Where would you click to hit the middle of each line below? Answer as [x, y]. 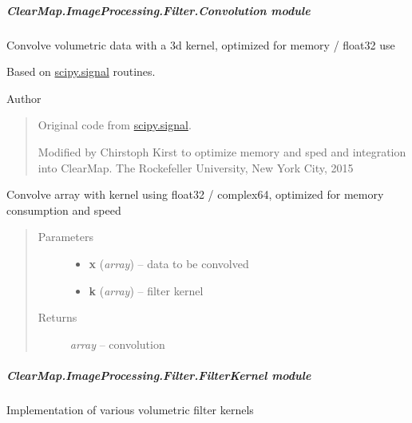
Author [24, 98]
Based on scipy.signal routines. [81, 71]
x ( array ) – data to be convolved [169, 263]
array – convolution [117, 344]
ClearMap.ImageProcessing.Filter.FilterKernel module [159, 375]
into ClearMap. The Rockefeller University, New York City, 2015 [196, 167]
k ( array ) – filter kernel [146, 290]
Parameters [65, 237]
